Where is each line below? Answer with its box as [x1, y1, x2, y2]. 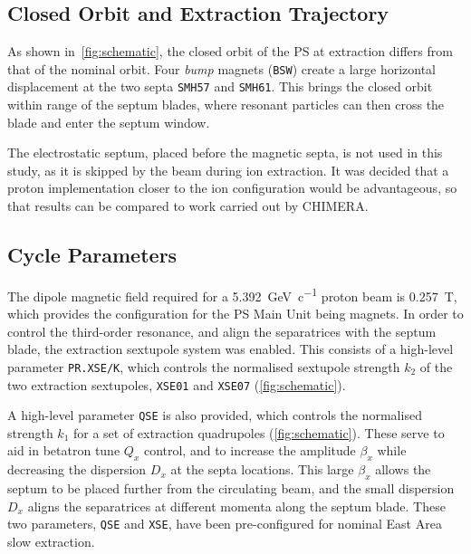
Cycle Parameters [7, 241, 178, 269]
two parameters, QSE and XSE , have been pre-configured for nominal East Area [7, 514, 442, 533]
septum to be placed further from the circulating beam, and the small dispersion [7, 479, 455, 498]
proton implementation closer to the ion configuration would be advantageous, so [7, 178, 457, 197]
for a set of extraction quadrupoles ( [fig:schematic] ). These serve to [72, 423, 445, 442]
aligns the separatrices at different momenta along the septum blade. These [27, 496, 446, 515]
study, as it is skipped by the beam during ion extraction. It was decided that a [7, 160, 449, 179]
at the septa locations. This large [170, 460, 354, 479]
